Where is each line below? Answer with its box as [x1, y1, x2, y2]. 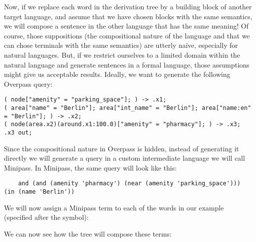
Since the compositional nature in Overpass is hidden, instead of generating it [4, 143, 239, 153]
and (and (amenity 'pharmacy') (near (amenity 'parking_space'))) [18, 180, 241, 187]
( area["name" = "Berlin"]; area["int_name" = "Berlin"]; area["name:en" [4, 104, 252, 111]
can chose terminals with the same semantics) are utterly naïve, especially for [4, 40, 238, 50]
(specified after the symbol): [4, 212, 89, 222]
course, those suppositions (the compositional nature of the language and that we [4, 30, 250, 40]
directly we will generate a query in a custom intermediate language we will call [4, 153, 245, 163]
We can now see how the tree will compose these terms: [4, 228, 172, 239]
